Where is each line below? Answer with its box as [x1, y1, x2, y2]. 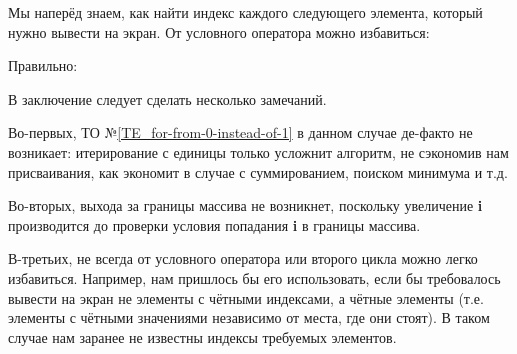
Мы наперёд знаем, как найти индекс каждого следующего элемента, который [8, 2, 483, 22]
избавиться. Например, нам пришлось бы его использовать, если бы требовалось [8, 267, 501, 288]
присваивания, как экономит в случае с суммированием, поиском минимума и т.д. [8, 161, 508, 182]
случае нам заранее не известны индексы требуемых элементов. [8, 326, 397, 347]
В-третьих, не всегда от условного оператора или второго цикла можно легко [8, 248, 478, 269]
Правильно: [8, 55, 78, 76]
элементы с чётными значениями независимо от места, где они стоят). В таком [8, 307, 490, 328]
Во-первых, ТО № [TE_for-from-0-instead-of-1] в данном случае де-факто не [8, 122, 473, 143]
